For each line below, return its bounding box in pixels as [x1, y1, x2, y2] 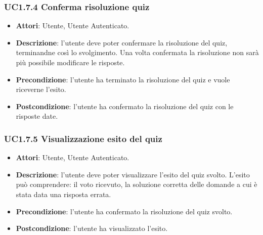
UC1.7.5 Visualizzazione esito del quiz [4, 132, 162, 145]
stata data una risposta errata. [16, 189, 111, 199]
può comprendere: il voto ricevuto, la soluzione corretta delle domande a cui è [16, 179, 257, 190]
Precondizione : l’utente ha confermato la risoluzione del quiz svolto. [16, 206, 233, 216]
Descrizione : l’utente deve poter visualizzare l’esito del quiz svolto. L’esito [16, 169, 250, 179]
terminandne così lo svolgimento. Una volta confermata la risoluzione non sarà [16, 47, 259, 58]
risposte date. [16, 111, 58, 121]
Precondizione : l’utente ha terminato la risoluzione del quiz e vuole [16, 74, 230, 84]
